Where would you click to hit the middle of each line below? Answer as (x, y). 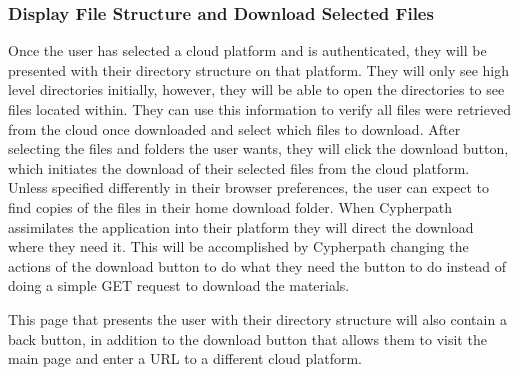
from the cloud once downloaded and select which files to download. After (234, 128)
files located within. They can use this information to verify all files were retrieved (259, 109)
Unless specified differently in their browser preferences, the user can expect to (248, 187)
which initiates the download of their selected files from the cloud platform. (239, 167)
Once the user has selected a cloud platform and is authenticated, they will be (247, 50)
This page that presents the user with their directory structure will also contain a (257, 318)
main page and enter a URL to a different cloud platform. (185, 358)
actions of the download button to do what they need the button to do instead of (257, 265)
